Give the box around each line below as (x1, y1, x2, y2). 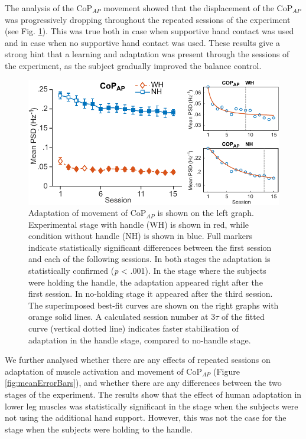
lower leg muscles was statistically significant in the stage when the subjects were (5, 399, 298, 412)
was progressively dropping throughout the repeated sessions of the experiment (5, 13, 291, 25)
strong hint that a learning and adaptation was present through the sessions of (5, 48, 289, 60)
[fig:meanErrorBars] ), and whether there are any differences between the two (5, 376, 282, 389)
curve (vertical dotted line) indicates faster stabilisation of (28, 322, 239, 335)
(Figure (213, 365, 240, 377)
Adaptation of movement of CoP (28, 207, 147, 219)
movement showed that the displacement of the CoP (103, 2, 293, 14)
